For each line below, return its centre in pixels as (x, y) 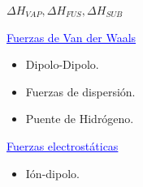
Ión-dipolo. (52, 173)
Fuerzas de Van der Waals (71, 37)
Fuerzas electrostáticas (63, 145)
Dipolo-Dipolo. (62, 64)
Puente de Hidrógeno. (80, 119)
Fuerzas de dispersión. (80, 91)
